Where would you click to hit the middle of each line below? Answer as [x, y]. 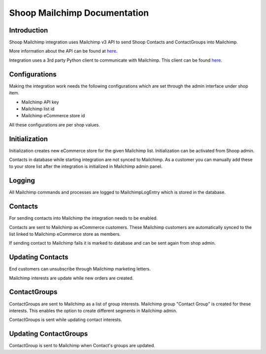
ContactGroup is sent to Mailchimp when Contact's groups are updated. [82, 346]
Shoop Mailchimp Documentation [79, 13]
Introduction [29, 30]
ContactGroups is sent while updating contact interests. [66, 320]
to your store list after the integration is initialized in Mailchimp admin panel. [86, 166]
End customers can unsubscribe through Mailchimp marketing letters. [80, 269]
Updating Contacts [39, 257]
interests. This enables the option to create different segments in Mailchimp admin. [93, 311]
